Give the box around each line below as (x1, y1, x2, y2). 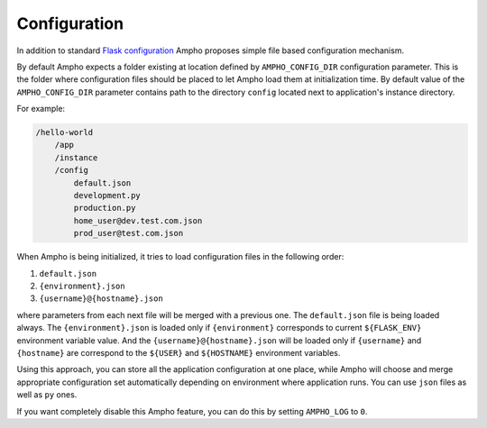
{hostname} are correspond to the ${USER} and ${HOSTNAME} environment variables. (16, 347, 341, 358)
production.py (73, 203, 136, 214)
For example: (16, 104, 66, 114)
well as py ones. (16, 389, 78, 400)
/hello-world (35, 127, 94, 138)
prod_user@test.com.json (73, 228, 184, 239)
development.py (73, 190, 142, 201)
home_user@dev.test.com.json (73, 215, 203, 225)
